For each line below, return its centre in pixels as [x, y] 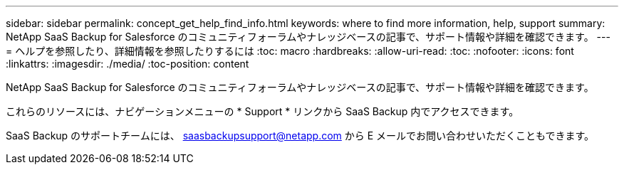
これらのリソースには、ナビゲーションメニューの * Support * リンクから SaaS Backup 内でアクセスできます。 [262, 111]
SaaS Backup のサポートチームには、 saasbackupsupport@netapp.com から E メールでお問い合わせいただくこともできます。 [300, 136]
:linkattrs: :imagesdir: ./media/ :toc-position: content [128, 64]
